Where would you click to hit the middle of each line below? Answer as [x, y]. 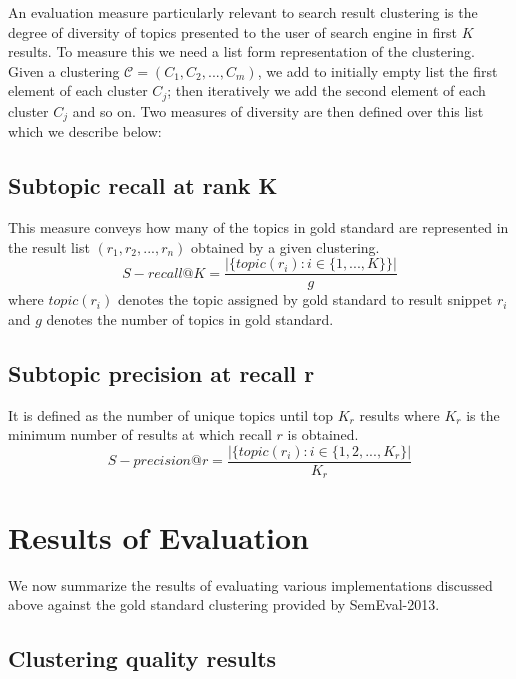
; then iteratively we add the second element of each [326, 90]
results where [399, 414]
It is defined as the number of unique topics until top [171, 414]
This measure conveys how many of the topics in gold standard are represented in [258, 227]
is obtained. [323, 434]
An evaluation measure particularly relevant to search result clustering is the [243, 12]
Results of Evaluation [159, 536]
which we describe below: [85, 131]
